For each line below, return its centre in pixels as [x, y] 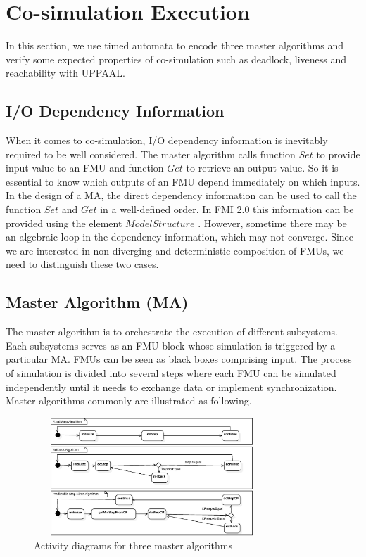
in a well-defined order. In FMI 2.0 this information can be [227, 209]
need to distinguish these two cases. [82, 264]
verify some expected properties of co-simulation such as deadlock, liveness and [176, 59]
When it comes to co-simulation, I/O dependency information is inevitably [167, 140]
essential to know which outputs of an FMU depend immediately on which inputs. [183, 181]
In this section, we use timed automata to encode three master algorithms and [175, 45]
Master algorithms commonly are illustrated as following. [129, 401]
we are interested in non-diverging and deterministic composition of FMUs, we [175, 250]
